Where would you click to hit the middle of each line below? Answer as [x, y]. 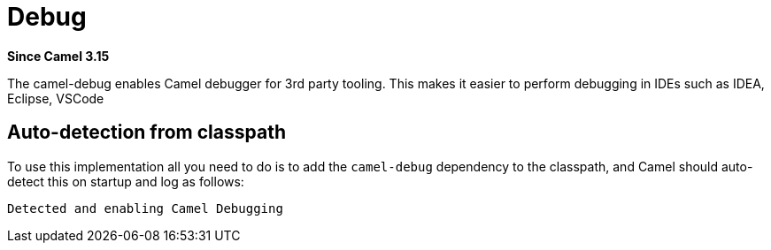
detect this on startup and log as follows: [126, 181]
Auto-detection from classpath [146, 133]
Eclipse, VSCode [56, 98]
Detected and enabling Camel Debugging [145, 208]
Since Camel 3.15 [58, 56]
